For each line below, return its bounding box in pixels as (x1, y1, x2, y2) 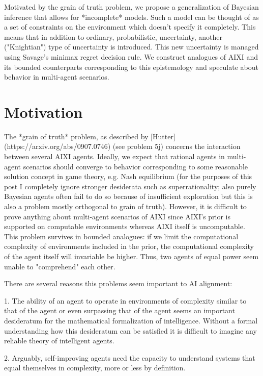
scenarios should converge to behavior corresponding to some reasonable (23, 161, 248, 171)
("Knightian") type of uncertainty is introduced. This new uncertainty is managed (4, 41, 259, 52)
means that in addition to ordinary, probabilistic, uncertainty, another (4, 31, 223, 42)
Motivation (4, 101, 83, 122)
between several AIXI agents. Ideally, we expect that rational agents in (4, 151, 225, 162)
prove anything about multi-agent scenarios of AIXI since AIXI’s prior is (4, 211, 231, 221)
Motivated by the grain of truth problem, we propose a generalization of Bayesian (4, 2, 259, 12)
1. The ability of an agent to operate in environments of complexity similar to (4, 295, 247, 306)
